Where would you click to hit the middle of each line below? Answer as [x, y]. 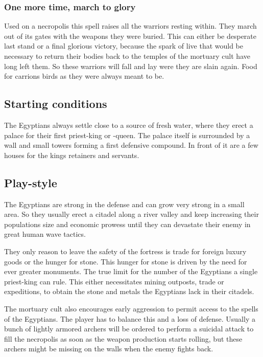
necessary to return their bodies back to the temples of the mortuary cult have [127, 56]
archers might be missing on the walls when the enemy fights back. [109, 349]
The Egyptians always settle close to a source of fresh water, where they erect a [129, 125]
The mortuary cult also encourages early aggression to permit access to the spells [131, 308]
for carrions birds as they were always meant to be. [84, 76]
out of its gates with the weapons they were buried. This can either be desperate [130, 36]
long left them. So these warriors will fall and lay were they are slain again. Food [131, 66]
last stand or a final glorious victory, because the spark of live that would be [124, 46]
